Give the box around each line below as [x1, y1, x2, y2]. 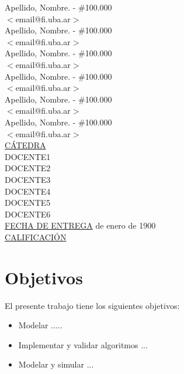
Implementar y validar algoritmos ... [18, 338, 148, 351]
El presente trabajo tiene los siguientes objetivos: [5, 299, 180, 311]
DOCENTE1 [5, 150, 51, 162]
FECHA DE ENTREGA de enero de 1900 [5, 219, 156, 232]
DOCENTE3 [5, 173, 51, 185]
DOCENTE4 [5, 185, 51, 197]
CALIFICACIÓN [5, 230, 67, 243]
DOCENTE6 [5, 208, 51, 220]
